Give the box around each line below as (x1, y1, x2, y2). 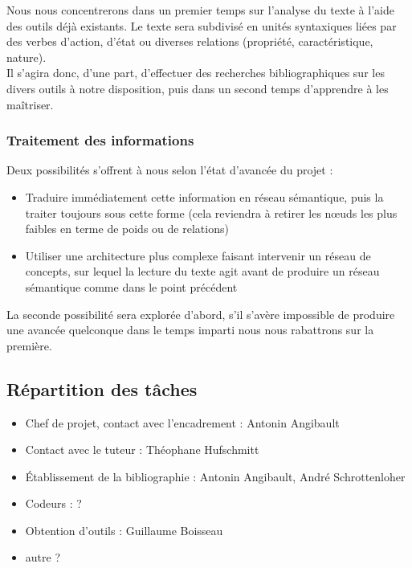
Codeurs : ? (25, 495, 82, 512)
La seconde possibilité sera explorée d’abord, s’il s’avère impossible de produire (6, 305, 395, 322)
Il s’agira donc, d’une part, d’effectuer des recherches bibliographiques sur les (6, 64, 385, 81)
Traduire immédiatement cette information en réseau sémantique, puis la (25, 188, 384, 205)
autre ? (25, 549, 61, 566)
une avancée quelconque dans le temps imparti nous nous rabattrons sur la (6, 321, 374, 338)
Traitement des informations (6, 130, 194, 150)
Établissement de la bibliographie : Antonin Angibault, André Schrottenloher (25, 468, 406, 484)
